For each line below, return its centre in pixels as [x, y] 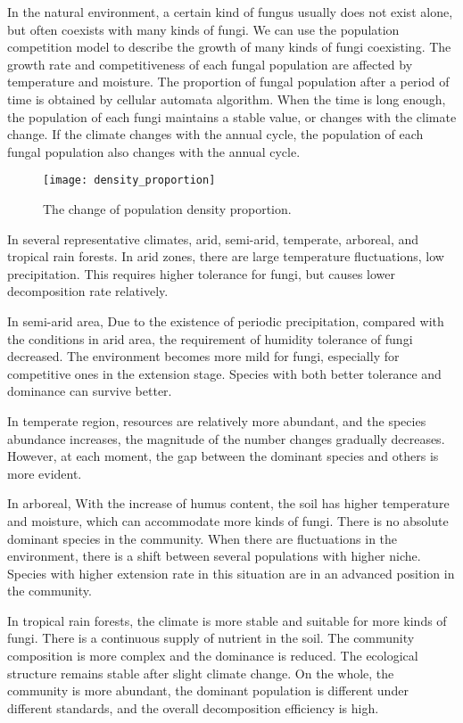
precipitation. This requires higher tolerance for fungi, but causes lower [201, 273]
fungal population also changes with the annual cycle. [154, 151]
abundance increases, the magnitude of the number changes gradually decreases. [226, 438]
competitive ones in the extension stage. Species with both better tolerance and [224, 373]
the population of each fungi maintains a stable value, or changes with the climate [232, 116]
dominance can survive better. [90, 391]
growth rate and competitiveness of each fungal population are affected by [210, 64]
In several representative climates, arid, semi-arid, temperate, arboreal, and [213, 238]
